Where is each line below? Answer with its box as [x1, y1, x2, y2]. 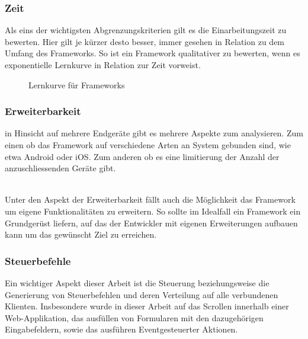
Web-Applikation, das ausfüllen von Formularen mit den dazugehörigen [5, 311, 264, 324]
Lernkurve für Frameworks [28, 78, 125, 91]
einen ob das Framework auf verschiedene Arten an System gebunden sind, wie [5, 139, 291, 151]
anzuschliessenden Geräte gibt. [5, 162, 116, 174]
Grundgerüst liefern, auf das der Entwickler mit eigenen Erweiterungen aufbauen [5, 216, 298, 229]
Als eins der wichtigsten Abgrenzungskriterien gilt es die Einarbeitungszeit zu [5, 24, 287, 36]
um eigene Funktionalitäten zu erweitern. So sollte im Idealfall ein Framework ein [5, 204, 301, 217]
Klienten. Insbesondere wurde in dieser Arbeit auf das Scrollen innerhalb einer [5, 300, 289, 312]
